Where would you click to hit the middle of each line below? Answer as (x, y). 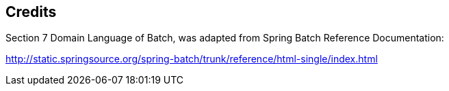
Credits (31, 12)
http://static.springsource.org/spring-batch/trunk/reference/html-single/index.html (192, 59)
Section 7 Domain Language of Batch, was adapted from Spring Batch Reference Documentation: (225, 38)
